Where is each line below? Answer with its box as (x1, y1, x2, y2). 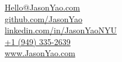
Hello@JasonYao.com (5, 1, 80, 13)
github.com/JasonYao (5, 12, 82, 25)
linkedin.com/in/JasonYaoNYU (5, 24, 117, 36)
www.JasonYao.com (5, 47, 75, 59)
